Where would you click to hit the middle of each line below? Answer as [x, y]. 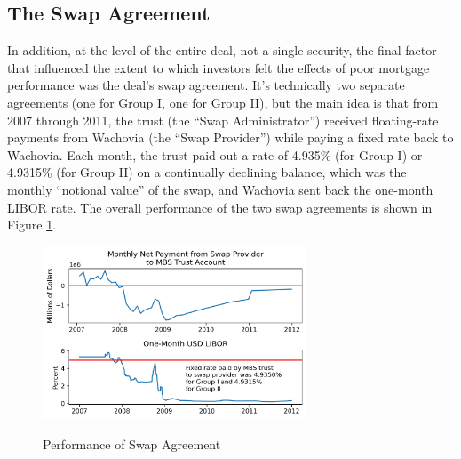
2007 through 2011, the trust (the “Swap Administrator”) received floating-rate [223, 120]
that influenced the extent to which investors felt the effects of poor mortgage [219, 67]
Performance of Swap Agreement [132, 443]
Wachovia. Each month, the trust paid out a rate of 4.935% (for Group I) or [215, 154]
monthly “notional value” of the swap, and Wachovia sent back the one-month [220, 189]
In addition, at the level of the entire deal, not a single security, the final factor [222, 50]
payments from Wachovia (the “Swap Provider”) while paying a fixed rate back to [230, 137]
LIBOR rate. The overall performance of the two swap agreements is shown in [220, 207]
